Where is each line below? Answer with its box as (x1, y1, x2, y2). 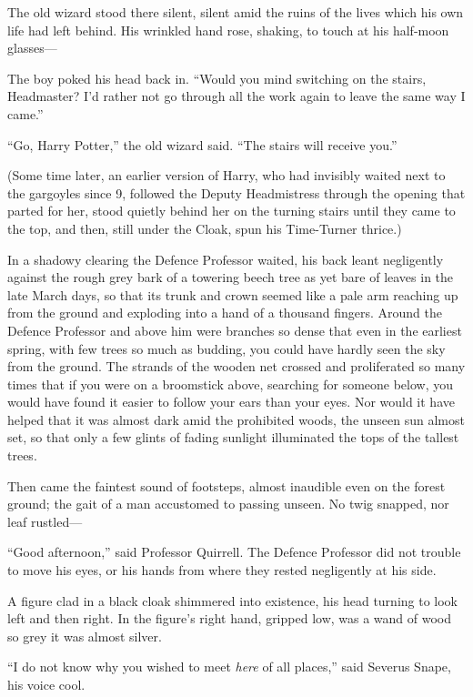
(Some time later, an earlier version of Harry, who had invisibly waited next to (7, 166, 446, 185)
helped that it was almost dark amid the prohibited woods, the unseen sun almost (7, 409, 465, 429)
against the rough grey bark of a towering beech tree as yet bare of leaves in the (7, 268, 454, 287)
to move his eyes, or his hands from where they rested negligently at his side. (7, 561, 437, 580)
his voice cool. (7, 675, 86, 693)
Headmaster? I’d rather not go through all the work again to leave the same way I (7, 86, 466, 106)
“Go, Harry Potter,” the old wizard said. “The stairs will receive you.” (7, 135, 398, 154)
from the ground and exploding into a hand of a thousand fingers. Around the (7, 303, 442, 322)
